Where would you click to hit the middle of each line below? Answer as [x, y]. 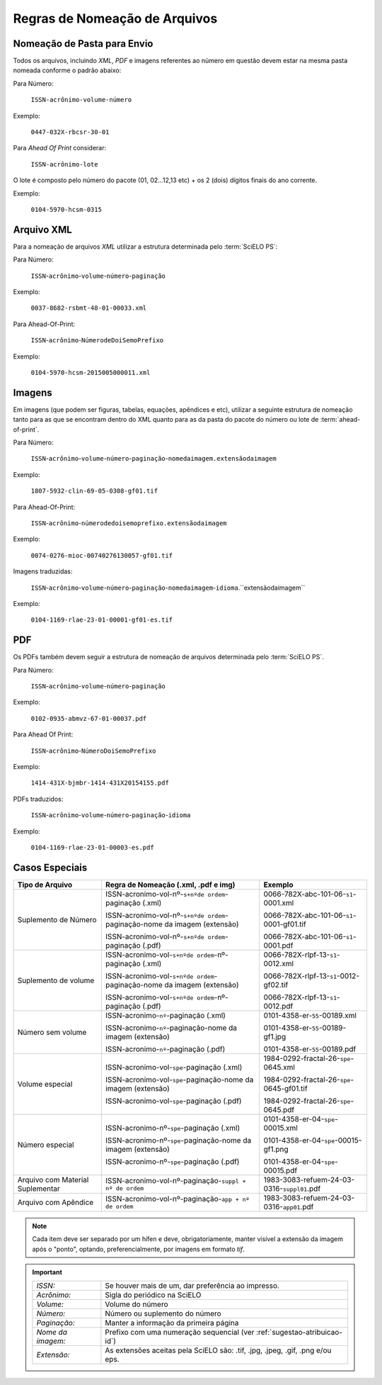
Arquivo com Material [53, 1179]
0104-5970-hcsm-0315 [66, 209]
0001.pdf [278, 945]
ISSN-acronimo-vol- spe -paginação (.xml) [174, 1067]
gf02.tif [276, 985]
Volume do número [137, 1304]
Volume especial [45, 1084]
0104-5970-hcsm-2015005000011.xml [91, 372]
